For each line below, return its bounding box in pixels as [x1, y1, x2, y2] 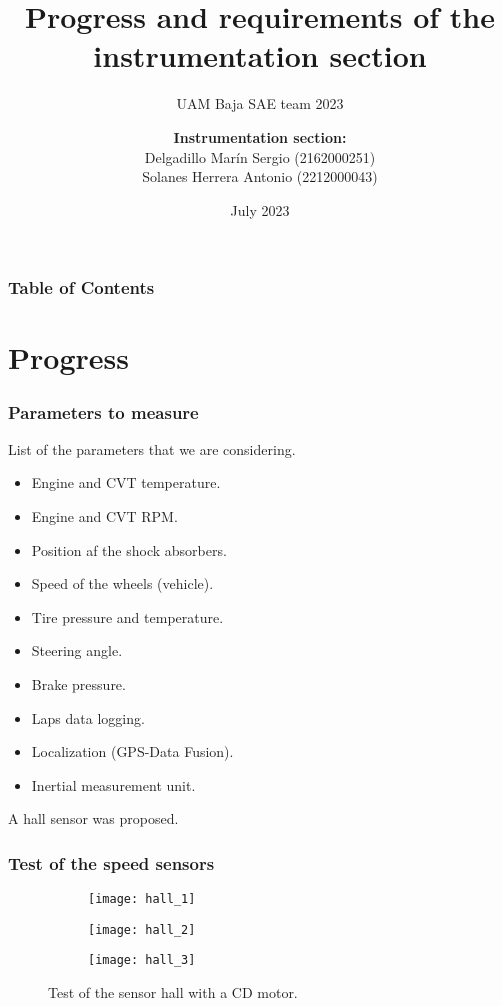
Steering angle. [31, 640, 123, 661]
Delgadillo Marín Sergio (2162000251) [144, 146, 376, 167]
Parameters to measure [8, 399, 199, 424]
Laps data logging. [31, 707, 145, 728]
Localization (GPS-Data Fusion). [31, 741, 234, 762]
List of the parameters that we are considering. [8, 438, 296, 459]
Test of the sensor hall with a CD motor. [48, 982, 298, 1003]
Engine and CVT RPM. [31, 505, 178, 526]
